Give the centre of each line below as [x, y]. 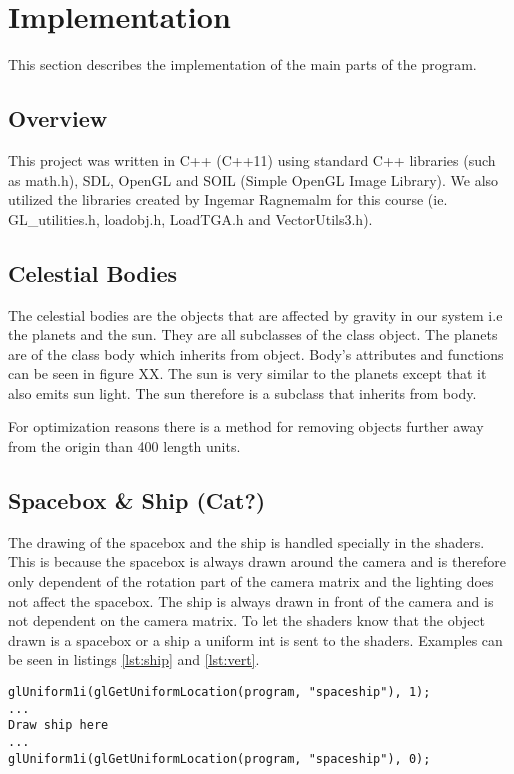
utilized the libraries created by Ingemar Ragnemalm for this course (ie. [228, 199]
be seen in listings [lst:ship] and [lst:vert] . [134, 659]
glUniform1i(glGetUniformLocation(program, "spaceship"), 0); [219, 758]
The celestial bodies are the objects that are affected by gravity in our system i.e [255, 314]
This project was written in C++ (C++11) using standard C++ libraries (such [252, 159]
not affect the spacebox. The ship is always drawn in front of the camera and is [251, 600]
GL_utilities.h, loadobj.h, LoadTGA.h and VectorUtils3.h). [190, 218]
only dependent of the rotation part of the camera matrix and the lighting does [251, 581]
